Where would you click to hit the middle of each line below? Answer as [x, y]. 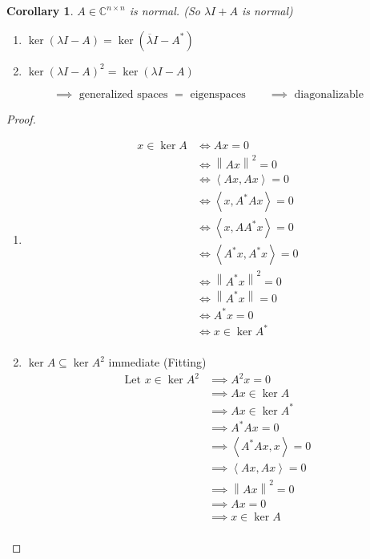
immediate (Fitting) [157, 362]
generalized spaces [123, 95]
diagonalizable [329, 95]
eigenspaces [218, 95]
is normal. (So [165, 10]
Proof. [21, 119]
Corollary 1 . [40, 10]
